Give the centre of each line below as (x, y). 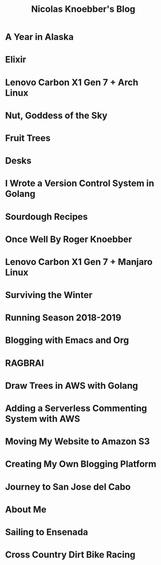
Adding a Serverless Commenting (76, 408)
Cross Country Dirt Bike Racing (70, 555)
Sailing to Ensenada (47, 532)
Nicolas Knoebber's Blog (83, 9)
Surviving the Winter (49, 295)
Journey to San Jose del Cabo (68, 487)
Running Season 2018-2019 (63, 318)
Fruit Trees (28, 138)
